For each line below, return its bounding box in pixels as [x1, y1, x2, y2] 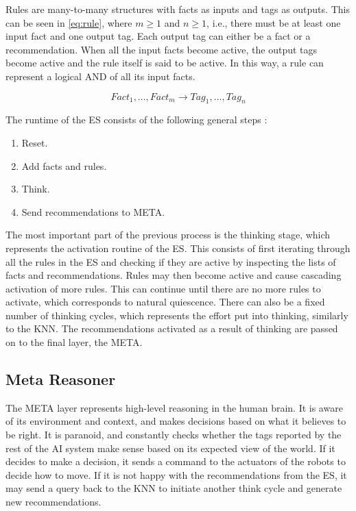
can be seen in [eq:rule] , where [5, 15, 132, 29]
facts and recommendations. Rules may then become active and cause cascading [5, 268, 342, 282]
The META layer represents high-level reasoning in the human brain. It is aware [5, 400, 343, 414]
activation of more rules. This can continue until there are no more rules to [5, 281, 321, 295]
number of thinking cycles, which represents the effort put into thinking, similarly [5, 308, 348, 322]
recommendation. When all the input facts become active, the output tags [5, 42, 318, 56]
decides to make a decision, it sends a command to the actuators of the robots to [5, 454, 346, 469]
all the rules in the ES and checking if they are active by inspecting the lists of [5, 254, 336, 269]
